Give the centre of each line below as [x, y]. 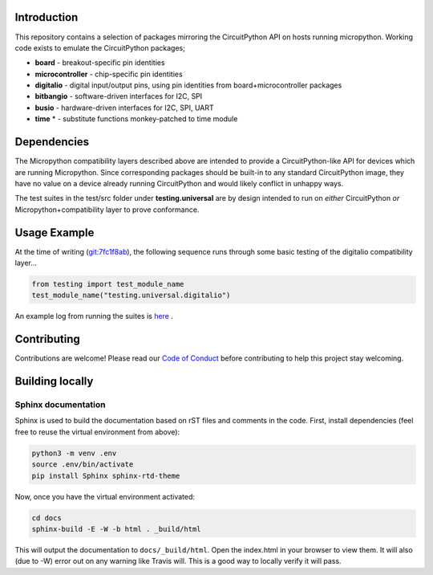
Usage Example [55, 232]
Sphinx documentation [60, 405]
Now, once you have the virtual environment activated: [105, 496]
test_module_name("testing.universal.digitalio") [131, 296]
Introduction [47, 17]
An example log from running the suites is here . [94, 316]
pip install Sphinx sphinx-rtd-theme [106, 475]
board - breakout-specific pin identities [100, 63]
